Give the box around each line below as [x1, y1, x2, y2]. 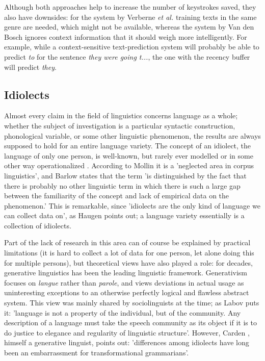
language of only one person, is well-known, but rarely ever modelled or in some [4, 150, 253, 161]
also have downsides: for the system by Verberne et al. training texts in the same [4, 11, 257, 22]
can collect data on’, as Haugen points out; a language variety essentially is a [4, 210, 245, 221]
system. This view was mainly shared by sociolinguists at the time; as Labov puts [4, 297, 259, 308]
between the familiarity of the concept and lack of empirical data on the [4, 190, 229, 201]
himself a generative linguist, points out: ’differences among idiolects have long [4, 337, 249, 348]
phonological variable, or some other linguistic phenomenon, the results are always [4, 130, 261, 141]
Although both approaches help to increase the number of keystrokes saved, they [4, 2, 256, 12]
